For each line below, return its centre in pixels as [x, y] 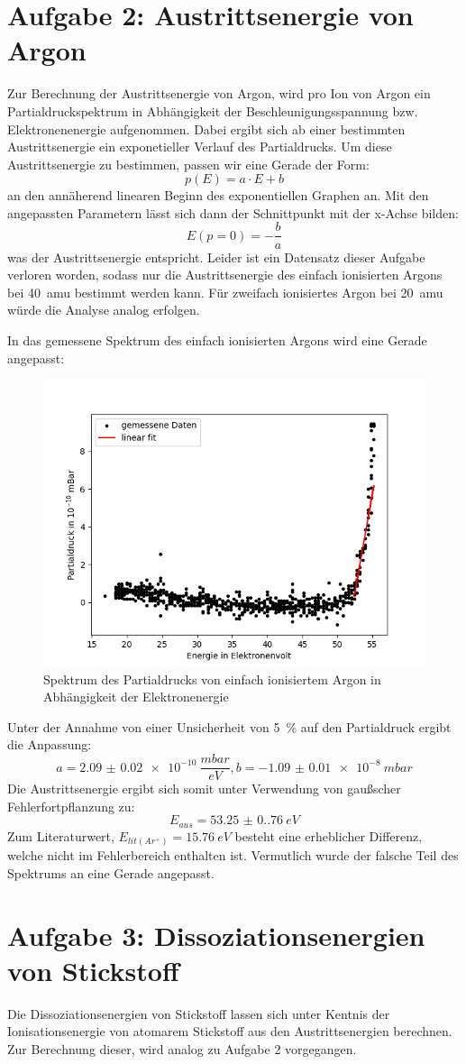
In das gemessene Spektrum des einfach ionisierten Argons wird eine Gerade [217, 339]
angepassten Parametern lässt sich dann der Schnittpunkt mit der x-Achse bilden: [233, 212]
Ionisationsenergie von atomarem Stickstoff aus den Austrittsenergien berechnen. [230, 1031]
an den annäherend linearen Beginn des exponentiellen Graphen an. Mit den [218, 195]
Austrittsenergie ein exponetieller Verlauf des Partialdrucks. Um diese [200, 147]
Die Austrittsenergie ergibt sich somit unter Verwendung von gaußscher [204, 789]
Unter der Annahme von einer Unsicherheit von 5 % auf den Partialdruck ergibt [229, 726]
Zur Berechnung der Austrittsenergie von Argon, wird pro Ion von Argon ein [219, 93]
